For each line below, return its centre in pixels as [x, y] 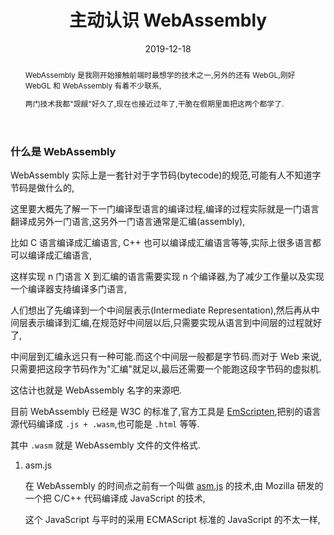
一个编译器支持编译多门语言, [69, 289]
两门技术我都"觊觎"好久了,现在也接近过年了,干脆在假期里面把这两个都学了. [154, 103]
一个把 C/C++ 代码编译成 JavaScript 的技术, [115, 498]
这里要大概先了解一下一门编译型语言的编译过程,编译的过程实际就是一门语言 [165, 209]
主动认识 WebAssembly [168, 20]
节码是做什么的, [42, 187]
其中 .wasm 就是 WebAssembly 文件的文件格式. [105, 445]
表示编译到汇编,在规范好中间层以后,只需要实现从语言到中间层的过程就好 [175, 322]
